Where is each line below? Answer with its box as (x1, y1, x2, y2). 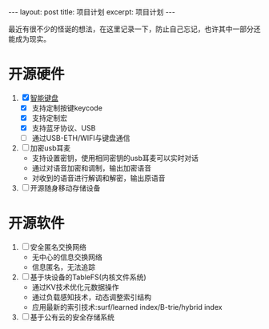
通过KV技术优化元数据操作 (31, 283, 119, 292)
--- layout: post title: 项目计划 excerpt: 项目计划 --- (8, 7, 176, 17)
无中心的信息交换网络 (31, 252, 102, 262)
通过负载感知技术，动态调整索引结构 (31, 292, 152, 302)
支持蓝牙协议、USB (31, 123, 96, 133)
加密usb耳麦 (30, 143, 71, 153)
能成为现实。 (8, 34, 50, 43)
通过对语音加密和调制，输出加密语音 (31, 163, 152, 173)
